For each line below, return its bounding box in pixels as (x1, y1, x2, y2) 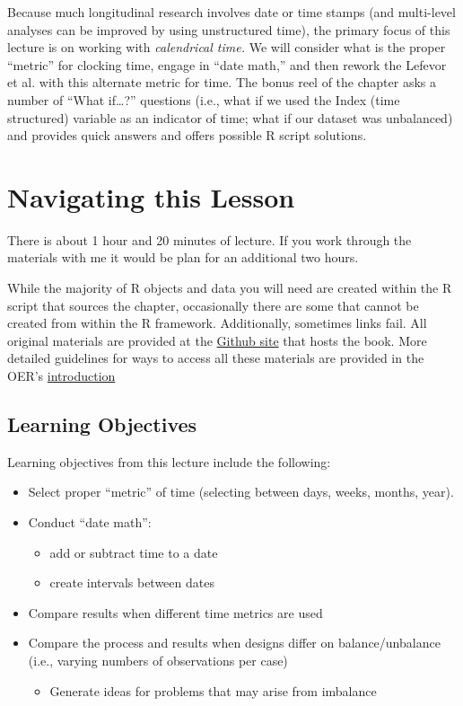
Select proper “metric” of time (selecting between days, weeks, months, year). (28, 482, 454, 501)
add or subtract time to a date (49, 543, 218, 561)
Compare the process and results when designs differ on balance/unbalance (28, 633, 441, 652)
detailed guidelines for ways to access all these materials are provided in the (7, 349, 424, 367)
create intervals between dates (49, 573, 214, 592)
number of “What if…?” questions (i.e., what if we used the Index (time (7, 90, 400, 109)
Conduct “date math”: (28, 513, 152, 532)
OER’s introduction (7, 366, 116, 385)
